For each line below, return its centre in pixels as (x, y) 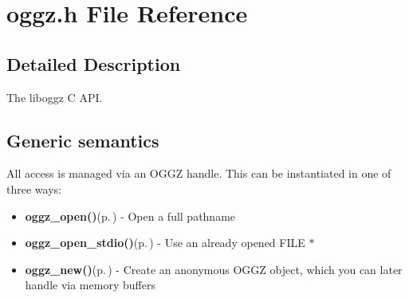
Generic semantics (83, 140)
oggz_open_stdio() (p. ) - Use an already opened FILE (165, 243)
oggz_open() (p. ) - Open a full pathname (130, 216)
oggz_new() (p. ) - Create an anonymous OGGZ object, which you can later (214, 269)
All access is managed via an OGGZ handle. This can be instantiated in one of (199, 173)
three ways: (34, 188)
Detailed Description (94, 63)
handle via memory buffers (90, 285)
